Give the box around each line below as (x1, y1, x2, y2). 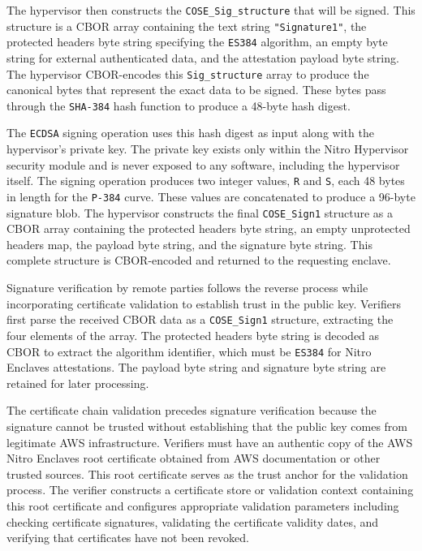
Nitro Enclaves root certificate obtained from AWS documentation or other (6, 450, 381, 467)
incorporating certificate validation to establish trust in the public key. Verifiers (6, 295, 401, 312)
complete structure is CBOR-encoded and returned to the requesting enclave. (6, 252, 391, 269)
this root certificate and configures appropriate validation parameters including (6, 497, 399, 514)
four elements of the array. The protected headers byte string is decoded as (6, 326, 380, 343)
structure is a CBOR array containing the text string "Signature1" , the (6, 17, 367, 34)
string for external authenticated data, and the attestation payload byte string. (6, 49, 399, 66)
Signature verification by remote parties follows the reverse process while (6, 279, 368, 296)
